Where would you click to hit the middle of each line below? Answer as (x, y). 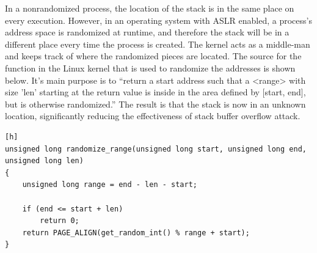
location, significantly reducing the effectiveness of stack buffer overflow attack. (153, 116)
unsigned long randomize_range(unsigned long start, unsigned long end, (156, 149)
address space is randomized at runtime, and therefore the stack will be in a (147, 32)
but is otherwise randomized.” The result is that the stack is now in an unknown (155, 104)
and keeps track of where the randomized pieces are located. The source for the (153, 56)
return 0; (60, 221)
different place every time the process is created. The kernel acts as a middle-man (158, 44)
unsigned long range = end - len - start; (110, 185)
